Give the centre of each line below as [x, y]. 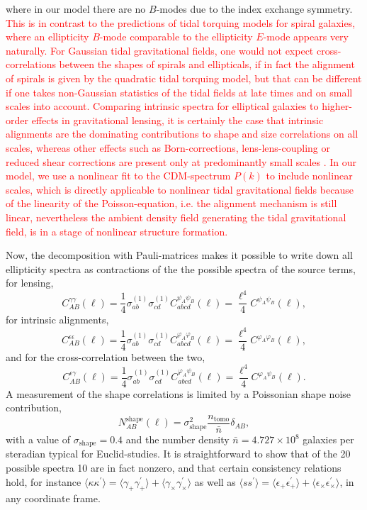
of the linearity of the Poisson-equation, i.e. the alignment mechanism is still [171, 203]
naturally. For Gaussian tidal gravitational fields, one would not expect [160, 50]
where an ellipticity [47, 37]
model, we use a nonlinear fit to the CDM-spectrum [118, 176]
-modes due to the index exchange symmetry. [254, 9]
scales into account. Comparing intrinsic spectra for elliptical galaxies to [162, 106]
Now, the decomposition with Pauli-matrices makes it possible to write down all [179, 255]
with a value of [38, 439]
